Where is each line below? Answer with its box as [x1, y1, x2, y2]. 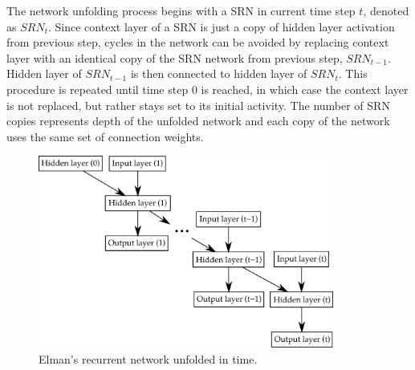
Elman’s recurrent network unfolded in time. [39, 350, 258, 367]
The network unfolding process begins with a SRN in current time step [6, 2, 356, 18]
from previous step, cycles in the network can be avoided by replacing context [6, 34, 389, 51]
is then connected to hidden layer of [130, 65, 307, 82]
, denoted [363, 2, 409, 18]
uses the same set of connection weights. [6, 128, 204, 144]
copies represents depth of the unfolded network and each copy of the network [6, 112, 390, 129]
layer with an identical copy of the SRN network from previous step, [6, 49, 343, 66]
